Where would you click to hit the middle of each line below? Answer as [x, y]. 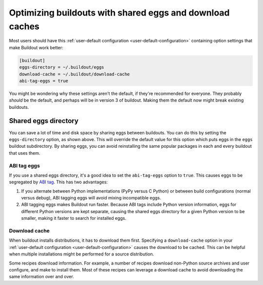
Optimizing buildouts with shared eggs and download [119, 13]
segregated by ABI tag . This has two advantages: [58, 182]
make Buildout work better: [36, 47]
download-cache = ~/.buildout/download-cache [75, 74]
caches [24, 26]
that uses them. [25, 153]
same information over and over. [41, 277]
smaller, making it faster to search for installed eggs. [74, 218]
